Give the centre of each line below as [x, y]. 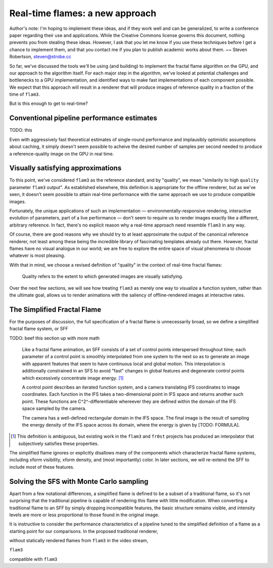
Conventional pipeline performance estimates [83, 118]
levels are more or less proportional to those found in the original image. [84, 515]
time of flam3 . [25, 94]
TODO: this [21, 130]
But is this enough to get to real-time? [49, 103]
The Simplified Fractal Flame [55, 309]
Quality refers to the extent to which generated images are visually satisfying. [103, 277]
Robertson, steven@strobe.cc [40, 57]
